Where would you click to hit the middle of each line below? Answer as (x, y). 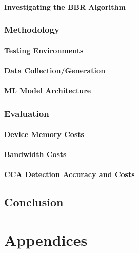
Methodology (32, 30)
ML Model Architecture (48, 90)
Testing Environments (44, 50)
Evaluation (27, 113)
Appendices (46, 239)
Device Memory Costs (44, 134)
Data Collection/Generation (55, 70)
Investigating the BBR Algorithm (65, 6)
